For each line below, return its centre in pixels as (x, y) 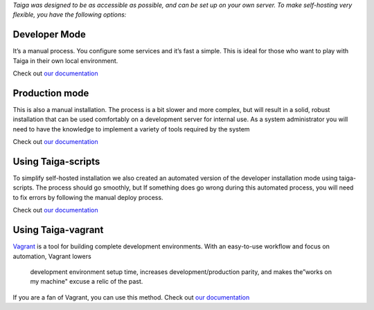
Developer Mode (50, 35)
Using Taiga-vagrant (58, 230)
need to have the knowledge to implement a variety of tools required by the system (131, 129)
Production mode (51, 93)
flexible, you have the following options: (70, 15)
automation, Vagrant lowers (52, 256)
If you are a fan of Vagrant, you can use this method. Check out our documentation (131, 297)
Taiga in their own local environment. (65, 61)
